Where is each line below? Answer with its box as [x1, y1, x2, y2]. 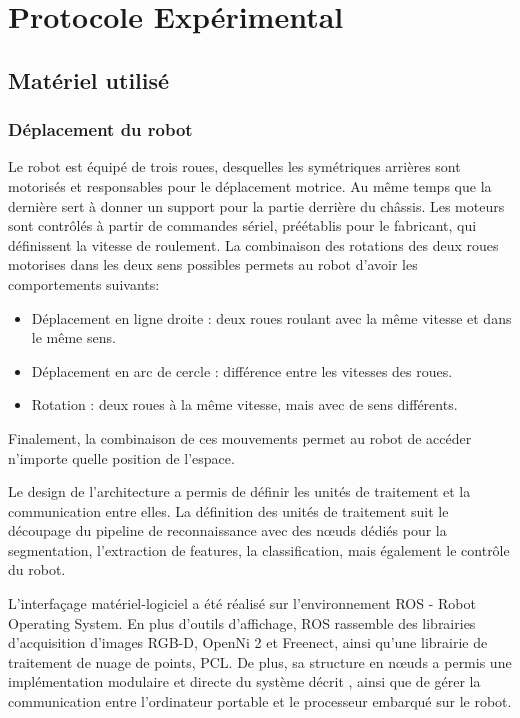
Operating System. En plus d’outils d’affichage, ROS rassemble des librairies [8, 612, 476, 633]
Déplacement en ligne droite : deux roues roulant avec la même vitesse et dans [31, 307, 512, 328]
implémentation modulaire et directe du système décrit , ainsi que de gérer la [8, 671, 481, 692]
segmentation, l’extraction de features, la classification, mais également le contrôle [8, 539, 510, 560]
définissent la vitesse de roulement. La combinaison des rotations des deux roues [8, 234, 499, 255]
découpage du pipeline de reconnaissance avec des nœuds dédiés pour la [8, 520, 447, 541]
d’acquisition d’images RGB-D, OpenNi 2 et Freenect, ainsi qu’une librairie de [8, 632, 488, 653]
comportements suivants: [8, 273, 160, 294]
